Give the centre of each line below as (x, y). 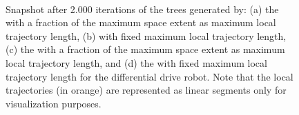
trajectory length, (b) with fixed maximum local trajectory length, (146, 35)
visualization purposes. (54, 103)
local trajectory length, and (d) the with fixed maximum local (136, 62)
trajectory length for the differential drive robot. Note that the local (149, 76)
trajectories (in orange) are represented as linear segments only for (146, 90)
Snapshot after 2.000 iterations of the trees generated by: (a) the (142, 9)
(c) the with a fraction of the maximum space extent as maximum (145, 49)
